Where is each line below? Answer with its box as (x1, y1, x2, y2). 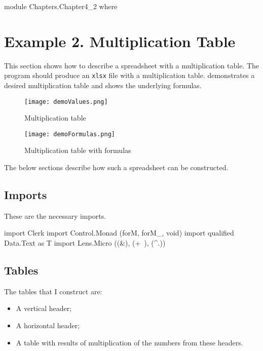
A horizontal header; (16, 320, 80, 331)
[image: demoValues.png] (24, 98, 108, 105)
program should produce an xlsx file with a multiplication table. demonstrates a (4, 70, 255, 81)
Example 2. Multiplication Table (4, 30, 236, 51)
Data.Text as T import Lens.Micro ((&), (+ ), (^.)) (4, 238, 166, 248)
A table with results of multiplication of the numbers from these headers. (16, 337, 243, 347)
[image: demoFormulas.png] (24, 130, 115, 138)
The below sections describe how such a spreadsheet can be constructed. (4, 162, 229, 173)
